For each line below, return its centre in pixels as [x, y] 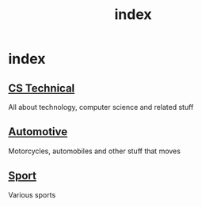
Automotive [38, 132]
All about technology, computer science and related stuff [101, 107]
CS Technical [42, 88]
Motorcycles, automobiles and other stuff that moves [94, 151]
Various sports [32, 194]
